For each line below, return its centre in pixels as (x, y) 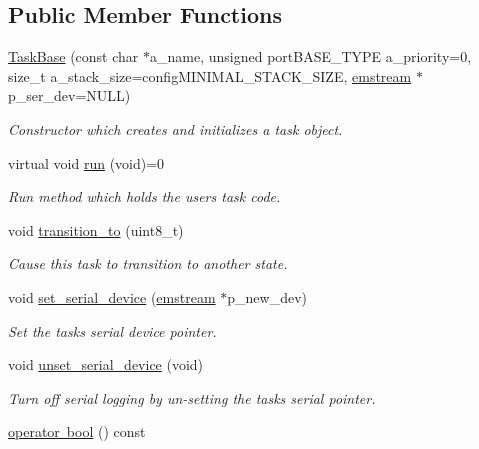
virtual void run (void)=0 (86, 162)
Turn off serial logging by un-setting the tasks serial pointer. (192, 397)
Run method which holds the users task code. (144, 196)
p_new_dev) (267, 296)
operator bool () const (77, 431)
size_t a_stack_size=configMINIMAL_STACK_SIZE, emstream (210, 75)
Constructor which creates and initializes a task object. (175, 128)
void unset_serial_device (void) (106, 364)
